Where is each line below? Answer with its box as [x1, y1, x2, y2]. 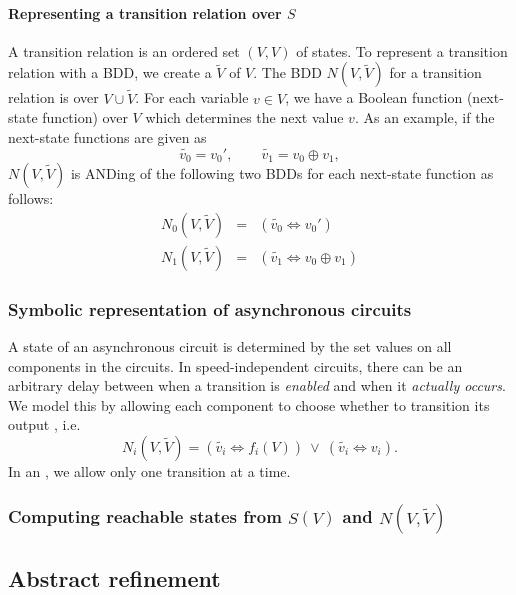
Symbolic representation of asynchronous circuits [8, 296, 412, 321]
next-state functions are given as [8, 126, 207, 147]
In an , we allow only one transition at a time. [8, 460, 291, 481]
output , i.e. [8, 414, 81, 435]
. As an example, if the [354, 107, 495, 128]
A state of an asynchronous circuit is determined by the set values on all [8, 335, 452, 356]
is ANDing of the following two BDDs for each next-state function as [70, 163, 494, 184]
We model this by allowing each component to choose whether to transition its [8, 394, 490, 415]
